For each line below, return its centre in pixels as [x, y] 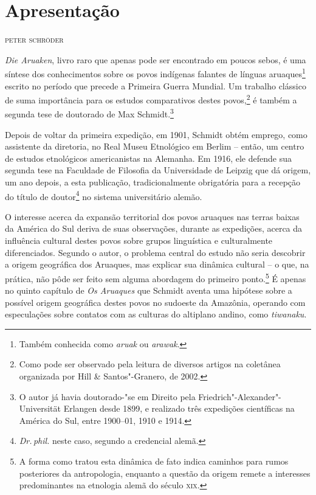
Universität [40, 408]
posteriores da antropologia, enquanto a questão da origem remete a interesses [165, 473]
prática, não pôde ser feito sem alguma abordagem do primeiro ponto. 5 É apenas [156, 277]
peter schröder [34, 39]
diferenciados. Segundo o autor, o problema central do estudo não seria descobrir [155, 252]
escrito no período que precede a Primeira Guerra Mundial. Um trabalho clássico [156, 85]
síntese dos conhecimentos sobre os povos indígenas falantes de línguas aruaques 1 [155, 73]
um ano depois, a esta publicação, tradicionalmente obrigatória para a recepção [153, 182]
